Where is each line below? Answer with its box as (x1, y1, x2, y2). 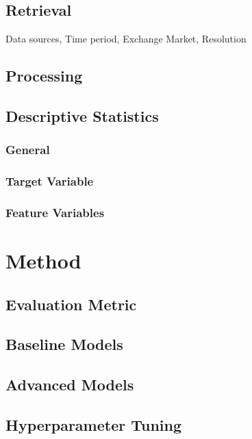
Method (5, 247, 81, 275)
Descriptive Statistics (5, 105, 159, 126)
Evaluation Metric (5, 293, 137, 314)
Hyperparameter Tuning (5, 414, 182, 435)
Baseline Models (5, 334, 123, 355)
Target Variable (5, 173, 94, 190)
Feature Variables (5, 203, 105, 221)
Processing (5, 65, 83, 86)
